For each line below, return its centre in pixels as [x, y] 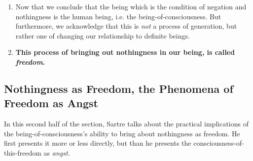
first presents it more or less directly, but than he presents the [98, 143]
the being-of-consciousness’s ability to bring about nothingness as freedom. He [122, 133]
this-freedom [23, 152]
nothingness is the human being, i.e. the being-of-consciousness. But [118, 16]
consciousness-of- [219, 143]
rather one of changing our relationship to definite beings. [103, 35]
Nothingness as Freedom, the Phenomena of [119, 88]
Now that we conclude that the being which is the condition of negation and [131, 6]
